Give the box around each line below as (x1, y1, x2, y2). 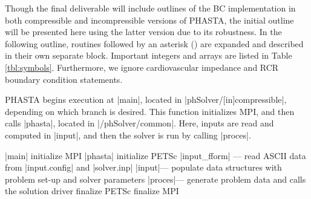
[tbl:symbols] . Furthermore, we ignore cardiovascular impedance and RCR (5, 60, 279, 73)
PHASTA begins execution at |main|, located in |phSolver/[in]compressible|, (5, 93, 287, 106)
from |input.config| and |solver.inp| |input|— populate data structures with (5, 161, 282, 174)
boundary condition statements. (5, 73, 123, 85)
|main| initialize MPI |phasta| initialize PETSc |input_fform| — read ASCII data (5, 149, 306, 161)
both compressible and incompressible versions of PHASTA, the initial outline (5, 13, 294, 26)
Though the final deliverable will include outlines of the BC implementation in (5, 2, 296, 14)
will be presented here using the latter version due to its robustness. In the (5, 25, 282, 38)
